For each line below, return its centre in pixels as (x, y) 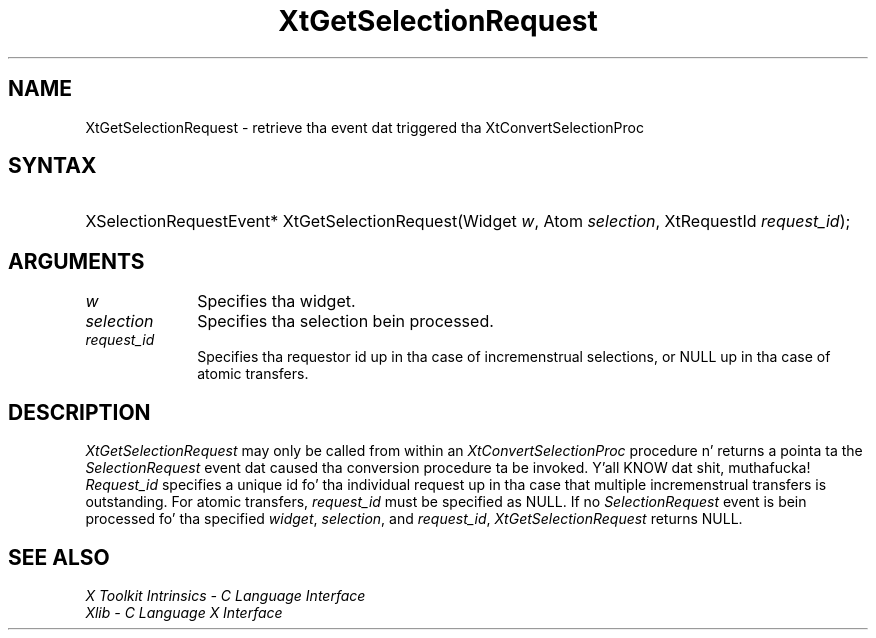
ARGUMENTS (76, 261)
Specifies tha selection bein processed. (345, 321)
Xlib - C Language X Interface (184, 612)
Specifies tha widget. (276, 301)
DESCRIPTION (79, 412)
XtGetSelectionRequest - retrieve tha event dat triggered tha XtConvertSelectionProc (364, 127)
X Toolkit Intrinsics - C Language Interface (225, 595)
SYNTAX (52, 166)
